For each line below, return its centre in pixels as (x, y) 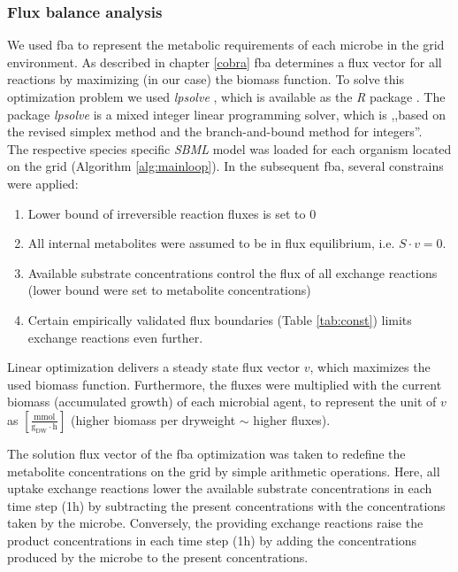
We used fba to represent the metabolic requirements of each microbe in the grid (226, 45)
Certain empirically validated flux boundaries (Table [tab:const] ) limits (220, 319)
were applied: (43, 183)
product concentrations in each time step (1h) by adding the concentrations (212, 540)
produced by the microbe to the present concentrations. (158, 557)
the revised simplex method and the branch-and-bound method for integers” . (215, 131)
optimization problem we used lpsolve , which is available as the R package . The (226, 97)
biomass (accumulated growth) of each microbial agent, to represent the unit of (222, 402)
